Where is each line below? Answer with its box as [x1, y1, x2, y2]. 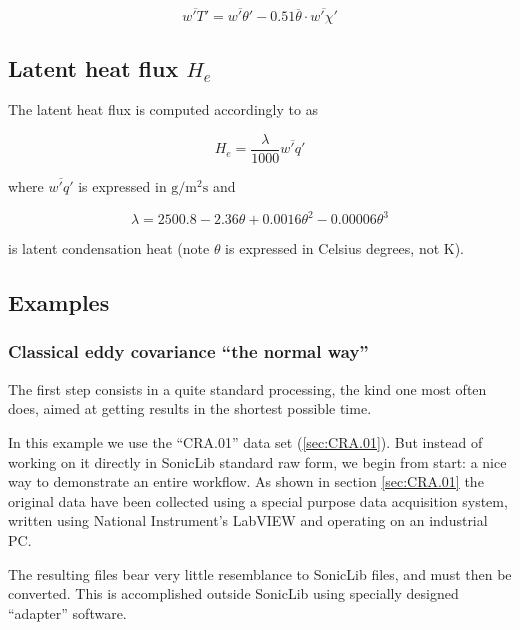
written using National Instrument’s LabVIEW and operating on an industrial [8, 510, 488, 531]
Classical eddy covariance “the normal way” [8, 339, 369, 364]
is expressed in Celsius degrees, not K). [225, 238, 465, 259]
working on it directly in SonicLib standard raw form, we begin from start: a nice [8, 451, 507, 472]
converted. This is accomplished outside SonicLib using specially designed [8, 583, 459, 604]
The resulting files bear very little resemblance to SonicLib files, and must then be [8, 563, 512, 584]
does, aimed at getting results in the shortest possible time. [8, 398, 372, 419]
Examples [8, 287, 110, 318]
